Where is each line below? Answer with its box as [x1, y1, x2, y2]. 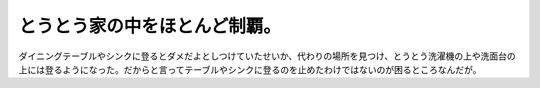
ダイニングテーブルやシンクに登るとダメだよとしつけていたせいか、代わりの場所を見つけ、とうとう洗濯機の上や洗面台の [18, 50, 516, 62]
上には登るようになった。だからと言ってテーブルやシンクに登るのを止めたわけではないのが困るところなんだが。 [18, 63, 482, 75]
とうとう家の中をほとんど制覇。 [18, 15, 282, 37]
